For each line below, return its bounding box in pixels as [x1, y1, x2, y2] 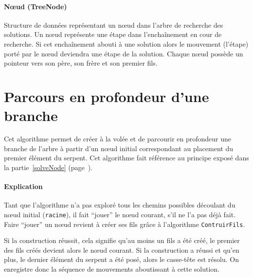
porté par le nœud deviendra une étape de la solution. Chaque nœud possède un [4, 48, 243, 58]
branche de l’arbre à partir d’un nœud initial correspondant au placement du [4, 143, 233, 153]
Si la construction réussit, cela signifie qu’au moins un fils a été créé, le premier [4, 235, 240, 245]
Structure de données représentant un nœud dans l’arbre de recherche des [4, 19, 223, 30]
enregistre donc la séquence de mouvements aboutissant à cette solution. [4, 263, 220, 274]
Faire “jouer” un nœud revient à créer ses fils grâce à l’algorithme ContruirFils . [4, 219, 245, 229]
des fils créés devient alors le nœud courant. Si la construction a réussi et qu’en [4, 244, 239, 255]
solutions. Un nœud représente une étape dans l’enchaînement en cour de [4, 29, 222, 39]
